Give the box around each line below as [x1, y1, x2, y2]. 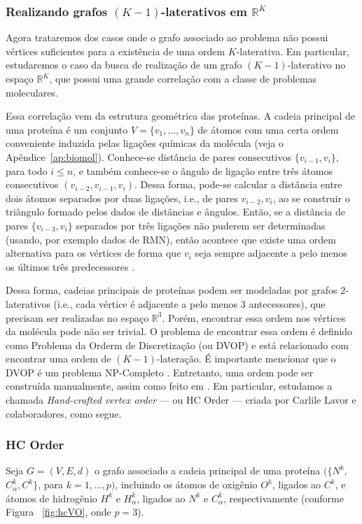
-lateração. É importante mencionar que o [156, 351, 336, 366]
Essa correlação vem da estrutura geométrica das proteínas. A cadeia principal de [6, 108, 355, 123]
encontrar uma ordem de [6, 351, 111, 366]
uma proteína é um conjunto [6, 122, 128, 136]
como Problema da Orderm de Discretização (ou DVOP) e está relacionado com [6, 337, 349, 352]
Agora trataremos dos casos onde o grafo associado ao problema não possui [6, 30, 328, 45]
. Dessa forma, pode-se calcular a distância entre [134, 177, 342, 192]
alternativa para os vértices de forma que [6, 246, 181, 260]
